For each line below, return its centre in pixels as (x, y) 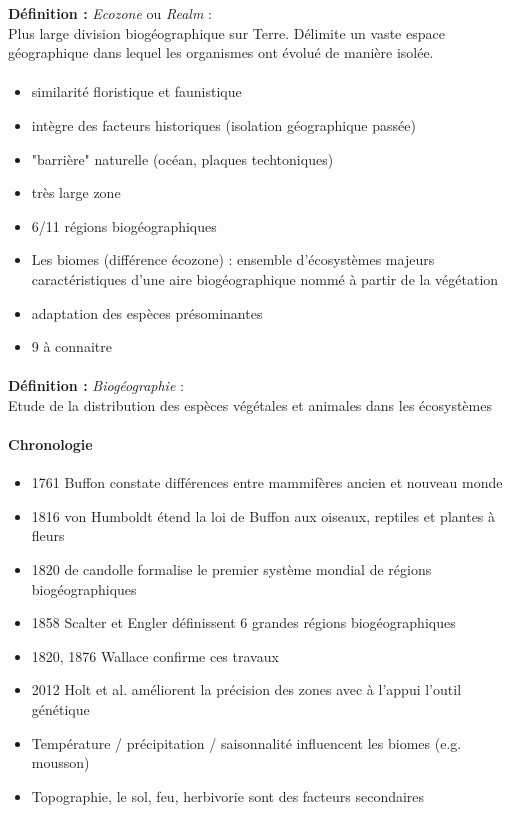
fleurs (48, 535)
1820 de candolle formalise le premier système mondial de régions (231, 569)
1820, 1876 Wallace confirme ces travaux (155, 655)
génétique (60, 709)
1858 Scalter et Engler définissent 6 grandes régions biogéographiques (243, 622)
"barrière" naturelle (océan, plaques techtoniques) (182, 158)
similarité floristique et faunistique (136, 91)
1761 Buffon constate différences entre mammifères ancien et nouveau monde (267, 482)
